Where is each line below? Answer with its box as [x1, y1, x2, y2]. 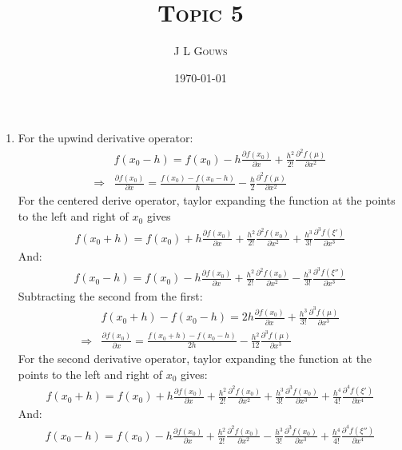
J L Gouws [173, 42, 228, 59]
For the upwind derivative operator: [18, 129, 193, 146]
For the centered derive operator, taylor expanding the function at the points [18, 192, 396, 209]
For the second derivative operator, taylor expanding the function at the [18, 349, 372, 366]
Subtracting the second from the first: [18, 287, 203, 304]
